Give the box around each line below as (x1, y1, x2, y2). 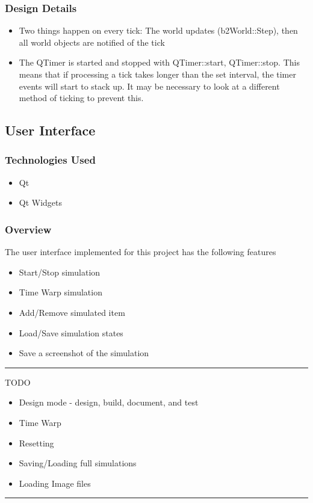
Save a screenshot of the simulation (19, 347, 149, 359)
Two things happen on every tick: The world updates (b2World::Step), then (19, 24, 298, 37)
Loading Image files (19, 477, 91, 489)
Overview (5, 221, 52, 236)
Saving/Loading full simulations (19, 457, 137, 469)
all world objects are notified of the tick (19, 35, 165, 48)
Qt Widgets (19, 196, 63, 209)
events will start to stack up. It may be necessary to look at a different (19, 79, 280, 92)
